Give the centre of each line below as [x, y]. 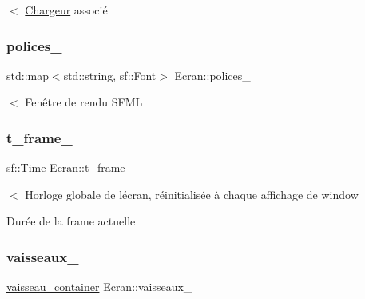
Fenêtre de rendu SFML [84, 102]
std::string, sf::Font [110, 75]
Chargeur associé [66, 10]
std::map [28, 75]
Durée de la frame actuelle [71, 221]
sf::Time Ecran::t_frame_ [70, 167]
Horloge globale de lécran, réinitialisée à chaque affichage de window [192, 194]
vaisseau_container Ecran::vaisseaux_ [99, 287]
